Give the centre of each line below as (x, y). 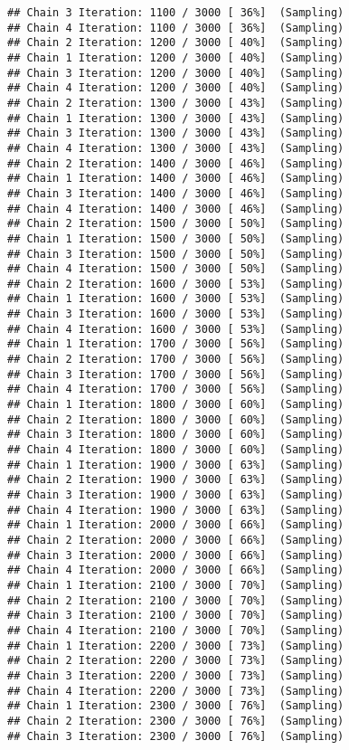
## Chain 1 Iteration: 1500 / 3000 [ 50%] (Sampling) (176, 238)
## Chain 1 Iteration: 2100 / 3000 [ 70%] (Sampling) (176, 585)
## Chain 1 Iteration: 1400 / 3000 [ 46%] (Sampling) (176, 179)
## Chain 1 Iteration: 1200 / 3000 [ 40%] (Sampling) (176, 57)
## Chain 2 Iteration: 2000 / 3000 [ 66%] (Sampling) (176, 540)
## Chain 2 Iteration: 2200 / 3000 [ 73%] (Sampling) (176, 661)
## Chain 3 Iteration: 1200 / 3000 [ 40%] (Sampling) (176, 73)
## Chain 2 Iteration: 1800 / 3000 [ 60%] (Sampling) (176, 419)
